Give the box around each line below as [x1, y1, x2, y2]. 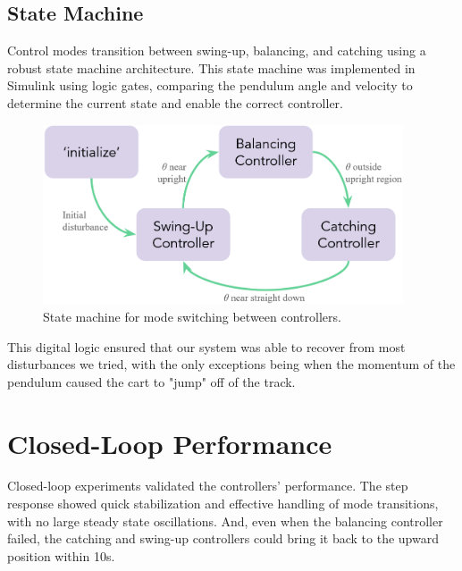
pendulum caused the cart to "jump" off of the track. [7, 372, 296, 390]
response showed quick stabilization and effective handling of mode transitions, [7, 494, 439, 513]
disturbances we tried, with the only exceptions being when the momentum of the [7, 355, 456, 374]
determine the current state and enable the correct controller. [7, 93, 343, 112]
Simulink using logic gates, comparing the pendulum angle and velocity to [7, 76, 413, 95]
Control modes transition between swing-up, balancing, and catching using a [7, 41, 426, 60]
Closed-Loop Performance [7, 424, 332, 461]
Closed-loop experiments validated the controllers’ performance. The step [7, 476, 408, 495]
